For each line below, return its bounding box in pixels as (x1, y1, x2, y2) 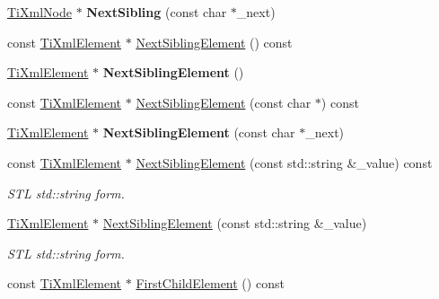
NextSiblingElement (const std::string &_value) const (136, 153, 433, 171)
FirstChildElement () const (136, 274, 285, 293)
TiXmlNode (7, 3, 72, 21)
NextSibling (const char (86, 3, 227, 21)
